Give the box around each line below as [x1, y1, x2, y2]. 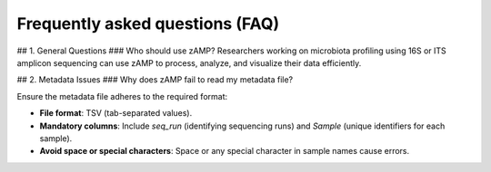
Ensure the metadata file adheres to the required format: [16, 91, 228, 101]
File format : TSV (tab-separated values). [39, 108, 193, 119]
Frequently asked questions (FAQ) [16, 14, 280, 33]
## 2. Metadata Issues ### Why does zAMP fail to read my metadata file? [16, 74, 294, 85]
